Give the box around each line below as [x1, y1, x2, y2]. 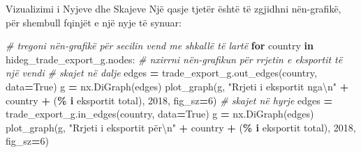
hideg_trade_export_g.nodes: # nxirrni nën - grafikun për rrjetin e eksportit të [6, 51, 343, 66]
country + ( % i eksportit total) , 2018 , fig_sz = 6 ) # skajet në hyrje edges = [6, 92, 332, 107]
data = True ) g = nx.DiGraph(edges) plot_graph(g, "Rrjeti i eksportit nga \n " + [6, 79, 349, 93]
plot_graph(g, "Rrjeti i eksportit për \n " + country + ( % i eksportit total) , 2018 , [6, 120, 356, 134]
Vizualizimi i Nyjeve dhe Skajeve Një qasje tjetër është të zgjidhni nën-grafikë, [6, 1, 341, 15]
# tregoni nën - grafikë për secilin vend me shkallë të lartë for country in [6, 38, 314, 53]
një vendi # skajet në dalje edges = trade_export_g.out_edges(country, [6, 65, 317, 80]
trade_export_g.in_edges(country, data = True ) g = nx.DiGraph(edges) [6, 106, 314, 121]
